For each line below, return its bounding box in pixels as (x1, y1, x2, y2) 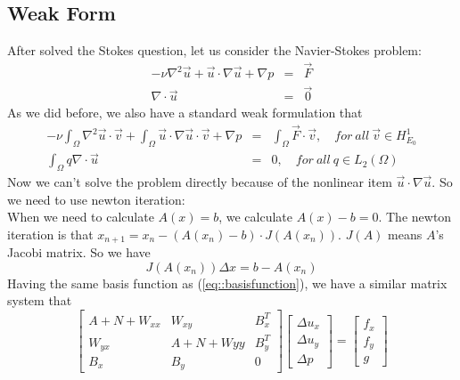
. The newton (378, 207, 452, 226)
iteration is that (7, 224, 94, 243)
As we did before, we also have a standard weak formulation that (7, 103, 363, 122)
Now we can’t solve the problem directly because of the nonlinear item (7, 172, 392, 190)
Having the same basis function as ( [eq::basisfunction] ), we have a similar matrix (7, 273, 448, 292)
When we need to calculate (7, 207, 154, 226)
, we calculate (218, 207, 292, 226)
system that (7, 291, 72, 310)
